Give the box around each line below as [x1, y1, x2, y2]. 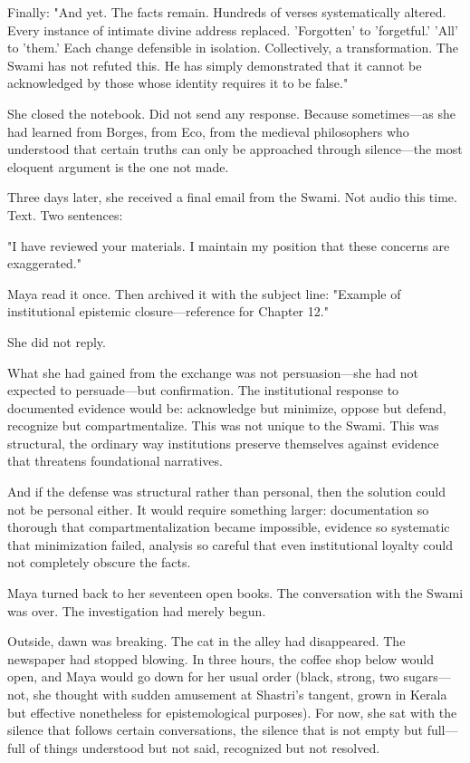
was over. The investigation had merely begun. [7, 601, 266, 620]
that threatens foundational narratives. [7, 451, 223, 470]
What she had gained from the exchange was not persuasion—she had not [7, 362, 418, 381]
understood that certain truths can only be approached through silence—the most [7, 140, 463, 159]
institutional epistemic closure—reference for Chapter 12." [7, 302, 329, 321]
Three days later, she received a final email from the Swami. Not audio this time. [7, 188, 457, 207]
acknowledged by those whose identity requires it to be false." [7, 73, 349, 92]
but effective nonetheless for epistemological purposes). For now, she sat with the [7, 702, 457, 721]
